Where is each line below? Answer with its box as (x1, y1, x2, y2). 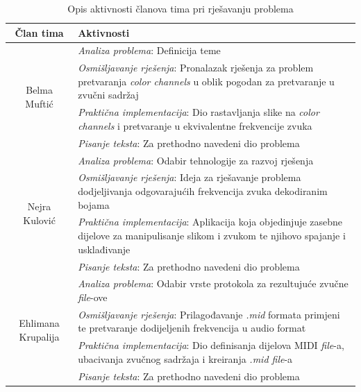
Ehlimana (19, 316, 60, 330)
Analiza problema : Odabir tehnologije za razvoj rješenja (78, 153, 314, 167)
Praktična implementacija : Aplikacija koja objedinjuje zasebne (78, 214, 343, 229)
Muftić (25, 96, 53, 110)
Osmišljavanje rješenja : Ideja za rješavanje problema (78, 170, 301, 185)
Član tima (15, 25, 64, 40)
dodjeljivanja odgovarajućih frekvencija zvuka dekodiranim (78, 184, 328, 198)
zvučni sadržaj (78, 87, 139, 102)
